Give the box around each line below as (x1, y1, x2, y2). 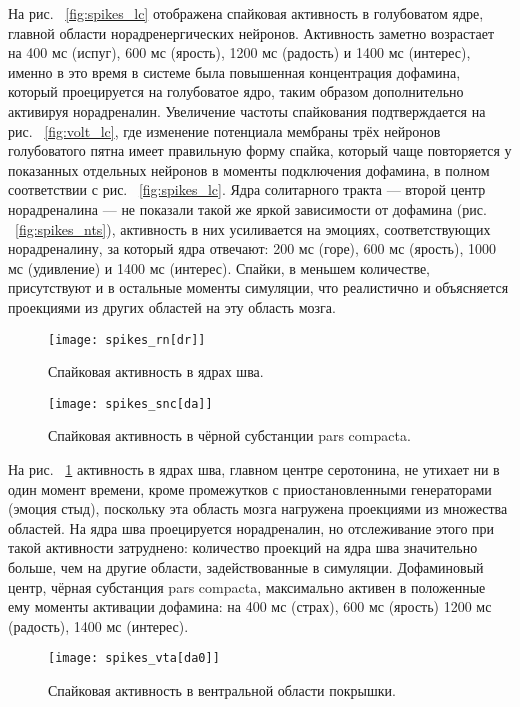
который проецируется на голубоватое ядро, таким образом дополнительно (8, 81, 464, 102)
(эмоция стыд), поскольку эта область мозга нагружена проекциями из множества (8, 498, 508, 519)
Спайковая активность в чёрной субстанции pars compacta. (48, 425, 411, 446)
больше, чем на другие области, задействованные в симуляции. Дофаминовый (8, 556, 484, 577)
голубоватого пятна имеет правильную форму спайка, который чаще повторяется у (8, 140, 512, 161)
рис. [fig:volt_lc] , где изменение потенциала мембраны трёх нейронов (8, 120, 441, 141)
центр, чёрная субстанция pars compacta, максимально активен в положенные (8, 576, 486, 597)
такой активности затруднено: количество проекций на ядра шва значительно (8, 537, 478, 558)
